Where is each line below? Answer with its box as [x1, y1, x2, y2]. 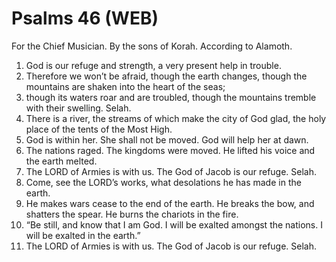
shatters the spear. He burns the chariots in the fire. [25, 208, 239, 220]
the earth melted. [25, 155, 98, 167]
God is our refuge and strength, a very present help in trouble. [25, 59, 282, 71]
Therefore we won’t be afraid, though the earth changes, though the [25, 70, 308, 82]
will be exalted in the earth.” [25, 229, 141, 241]
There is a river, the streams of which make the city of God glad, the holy [25, 112, 327, 124]
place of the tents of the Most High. [25, 123, 173, 135]
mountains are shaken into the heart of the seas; [25, 80, 226, 92]
